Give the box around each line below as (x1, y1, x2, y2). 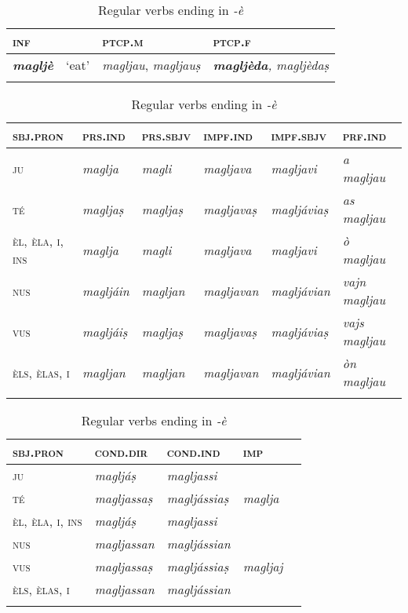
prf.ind (342, 126, 387, 144)
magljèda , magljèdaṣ (213, 56, 330, 74)
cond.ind (166, 443, 220, 461)
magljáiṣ (82, 322, 128, 341)
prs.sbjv (141, 126, 191, 144)
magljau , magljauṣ (102, 56, 201, 74)
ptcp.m (102, 32, 144, 50)
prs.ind (82, 126, 126, 144)
